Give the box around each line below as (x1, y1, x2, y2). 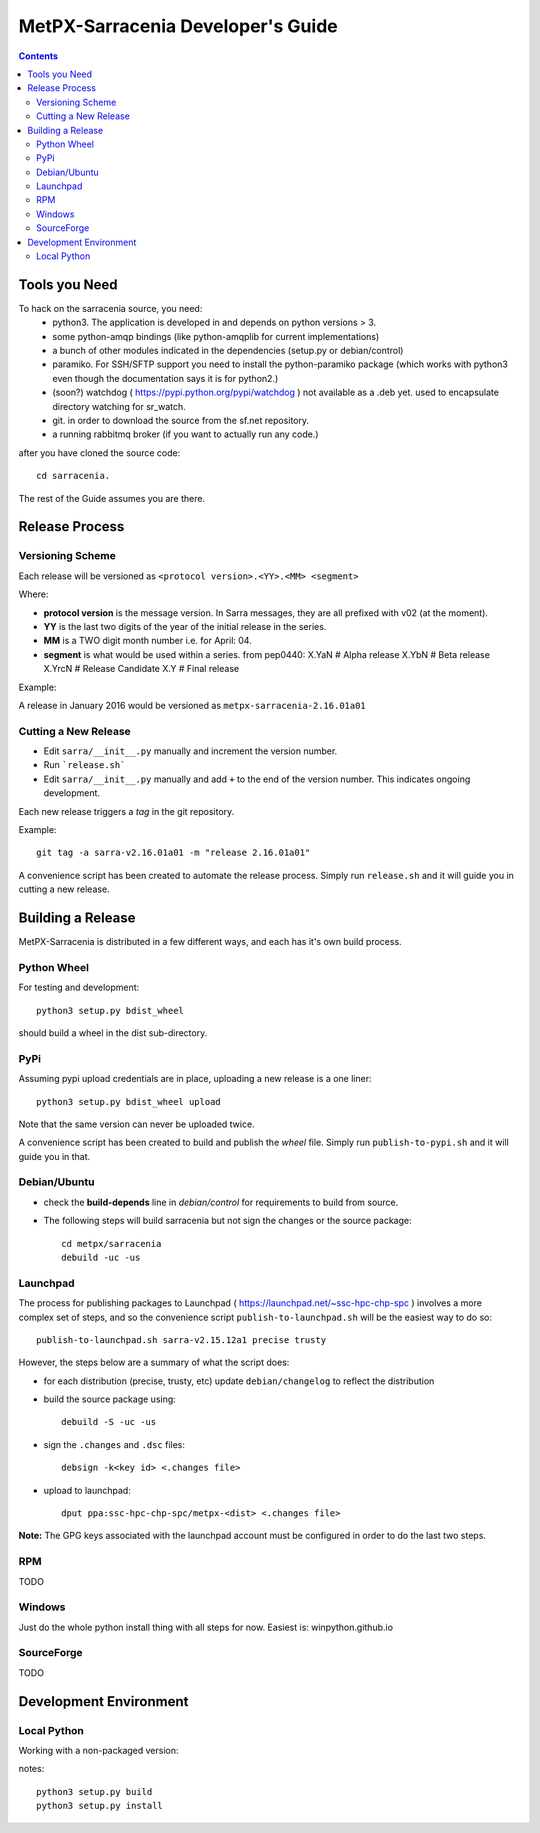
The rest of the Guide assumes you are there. (18, 492, 205, 504)
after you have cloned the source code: (18, 446, 181, 459)
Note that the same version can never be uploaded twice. (18, 1118, 255, 1130)
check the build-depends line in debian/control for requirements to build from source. (43, 1196, 399, 1208)
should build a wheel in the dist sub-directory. (18, 1026, 208, 1039)
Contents (18, 50, 59, 62)
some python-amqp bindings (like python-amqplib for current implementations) (52, 330, 380, 342)
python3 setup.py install (36, 1800, 164, 1812)
